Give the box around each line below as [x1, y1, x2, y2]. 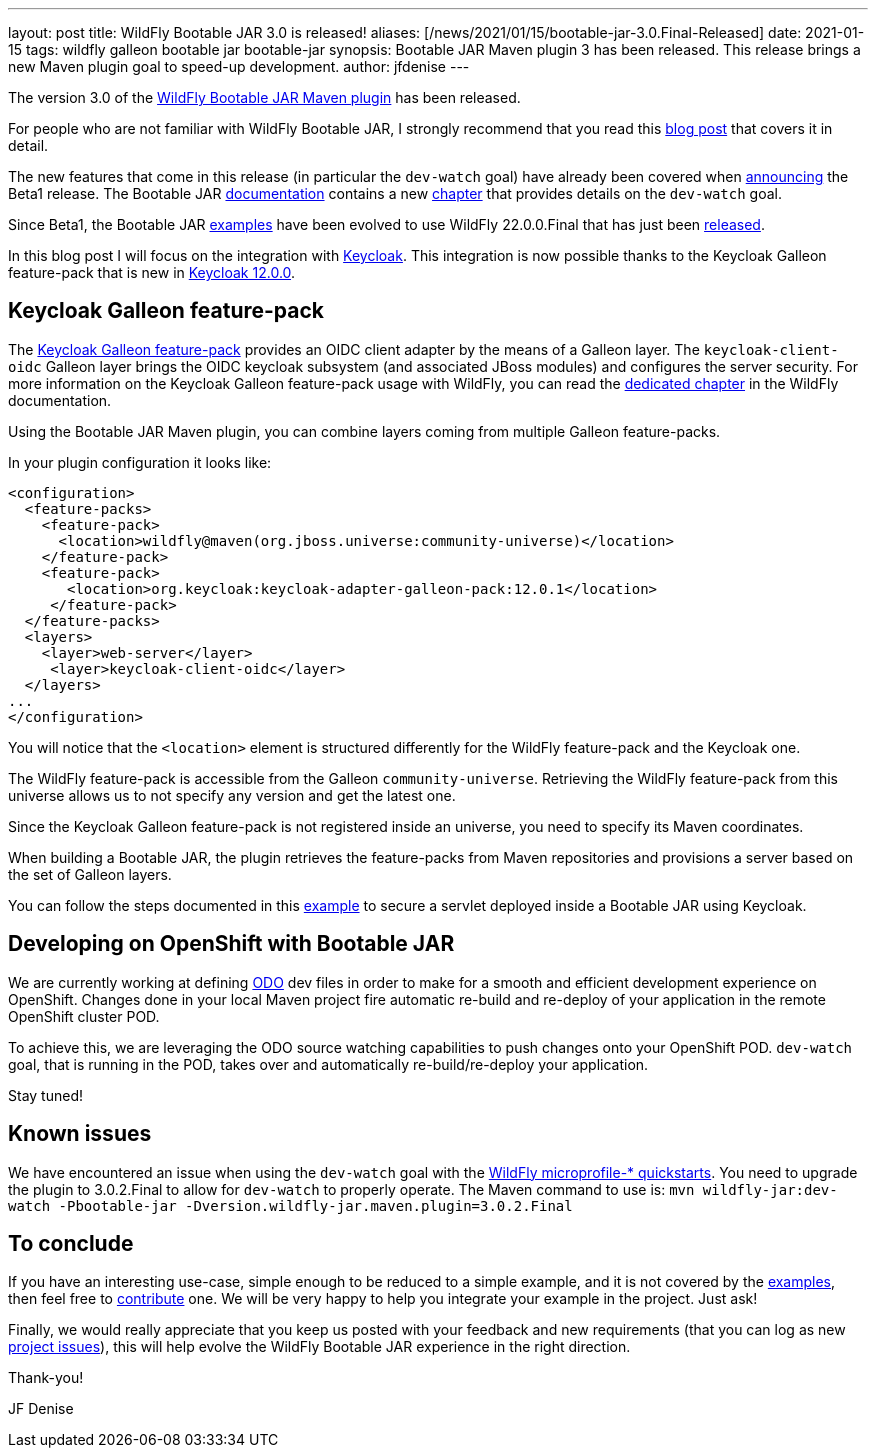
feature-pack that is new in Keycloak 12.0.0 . [8, 264, 296, 281]
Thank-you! [8, 1369, 84, 1387]
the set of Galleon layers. [8, 865, 172, 883]
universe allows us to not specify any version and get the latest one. [8, 786, 456, 804]
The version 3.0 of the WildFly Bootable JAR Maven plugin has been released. [8, 89, 521, 106]
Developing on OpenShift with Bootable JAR [8, 931, 455, 957]
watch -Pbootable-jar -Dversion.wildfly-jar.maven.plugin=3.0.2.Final [8, 1197, 573, 1214]
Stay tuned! [8, 1086, 83, 1104]
